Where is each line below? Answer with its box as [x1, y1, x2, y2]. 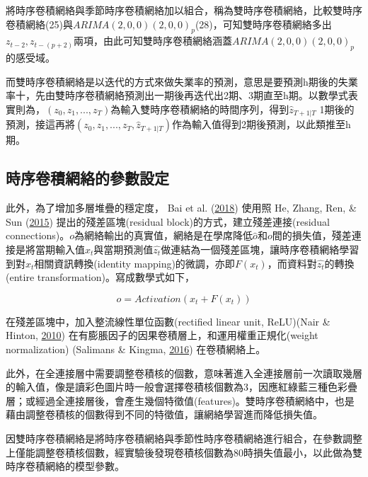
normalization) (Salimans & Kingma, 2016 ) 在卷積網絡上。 [6, 341, 266, 356]
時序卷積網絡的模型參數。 [6, 459, 125, 473]
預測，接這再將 [6, 117, 75, 132]
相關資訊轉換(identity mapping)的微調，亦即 [34, 255, 235, 270]
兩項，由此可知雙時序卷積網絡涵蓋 [73, 33, 232, 48]
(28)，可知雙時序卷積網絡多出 [195, 16, 332, 31]
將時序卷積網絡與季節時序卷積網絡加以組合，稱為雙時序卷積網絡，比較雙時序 [6, 3, 362, 17]
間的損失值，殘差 [272, 228, 352, 243]
